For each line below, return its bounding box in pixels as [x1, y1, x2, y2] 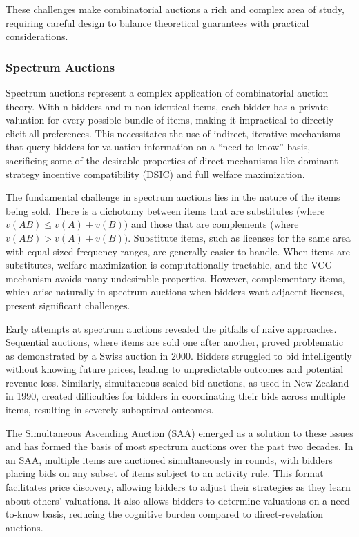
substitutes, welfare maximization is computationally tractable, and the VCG [6, 257, 333, 272]
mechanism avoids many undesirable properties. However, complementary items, [6, 271, 345, 285]
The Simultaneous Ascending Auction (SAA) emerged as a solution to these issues [6, 425, 353, 440]
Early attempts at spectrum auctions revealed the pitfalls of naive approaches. [6, 321, 337, 335]
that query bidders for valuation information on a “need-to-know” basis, [6, 139, 311, 154]
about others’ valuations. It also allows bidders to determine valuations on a [6, 493, 328, 507]
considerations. [6, 29, 68, 43]
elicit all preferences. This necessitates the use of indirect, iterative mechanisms [6, 126, 340, 140]
